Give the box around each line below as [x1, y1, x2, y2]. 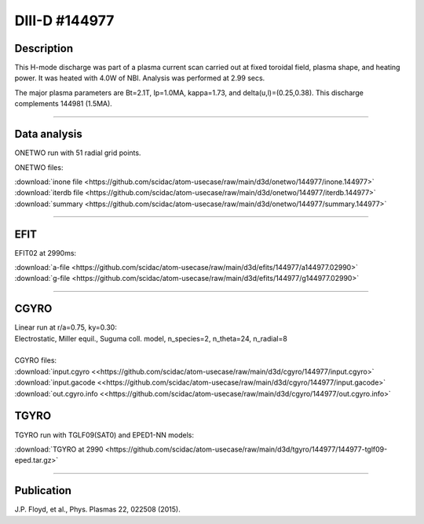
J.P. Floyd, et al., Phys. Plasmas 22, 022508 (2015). [14, 504, 181, 515]
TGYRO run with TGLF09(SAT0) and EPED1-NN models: [14, 430, 194, 440]
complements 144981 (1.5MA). [14, 99, 113, 109]
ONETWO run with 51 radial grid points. [14, 148, 141, 157]
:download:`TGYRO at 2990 [14, 445, 104, 454]
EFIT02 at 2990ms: [14, 248, 77, 257]
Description [14, 42, 74, 55]
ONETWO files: [14, 162, 64, 172]
